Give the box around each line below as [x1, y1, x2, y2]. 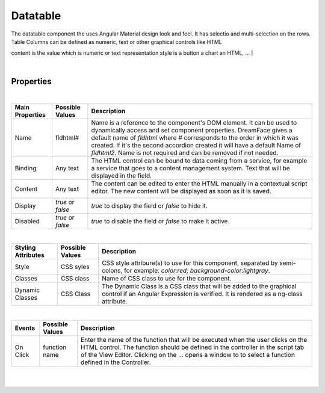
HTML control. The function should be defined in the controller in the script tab [80, 343, 304, 351]
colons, [101, 267, 123, 275]
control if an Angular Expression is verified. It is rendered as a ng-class [101, 289, 303, 298]
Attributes [14, 251, 45, 259]
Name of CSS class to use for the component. [101, 274, 232, 283]
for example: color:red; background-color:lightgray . [124, 267, 270, 275]
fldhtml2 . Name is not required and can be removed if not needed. [91, 149, 279, 157]
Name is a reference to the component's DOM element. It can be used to [91, 119, 297, 127]
